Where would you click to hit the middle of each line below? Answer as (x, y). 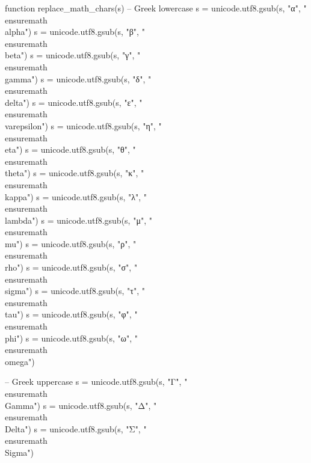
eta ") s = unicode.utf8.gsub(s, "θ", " (70, 149)
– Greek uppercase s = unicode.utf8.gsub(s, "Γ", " (96, 382)
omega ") (20, 361)
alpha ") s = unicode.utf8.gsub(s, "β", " (75, 32)
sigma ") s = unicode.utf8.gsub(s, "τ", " (75, 291)
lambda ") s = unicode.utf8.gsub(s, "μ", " (79, 220)
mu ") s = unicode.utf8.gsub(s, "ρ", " (71, 243)
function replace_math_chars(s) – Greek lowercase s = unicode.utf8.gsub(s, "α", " (156, 8)
